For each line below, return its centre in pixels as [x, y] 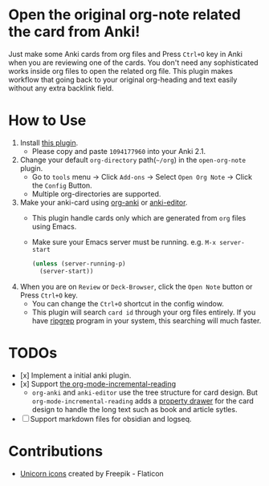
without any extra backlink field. [61, 88]
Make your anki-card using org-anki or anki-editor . [104, 202]
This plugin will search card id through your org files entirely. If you [144, 312]
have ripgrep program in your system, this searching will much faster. [147, 320]
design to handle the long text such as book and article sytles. [134, 409]
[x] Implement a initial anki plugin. [75, 375]
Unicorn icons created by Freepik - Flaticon [92, 473]
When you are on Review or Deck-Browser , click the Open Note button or [136, 286]
